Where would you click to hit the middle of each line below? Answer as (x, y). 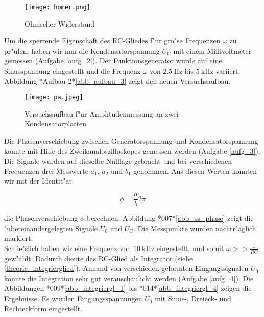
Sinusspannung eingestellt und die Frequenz (72, 71)
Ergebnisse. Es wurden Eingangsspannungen (73, 298)
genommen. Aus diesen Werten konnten (195, 171)
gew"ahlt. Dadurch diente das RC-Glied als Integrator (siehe (99, 258)
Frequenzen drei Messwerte (46, 171)
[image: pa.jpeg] (54, 97)
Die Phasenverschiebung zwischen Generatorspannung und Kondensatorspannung (131, 141)
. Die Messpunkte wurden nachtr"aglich (195, 228)
